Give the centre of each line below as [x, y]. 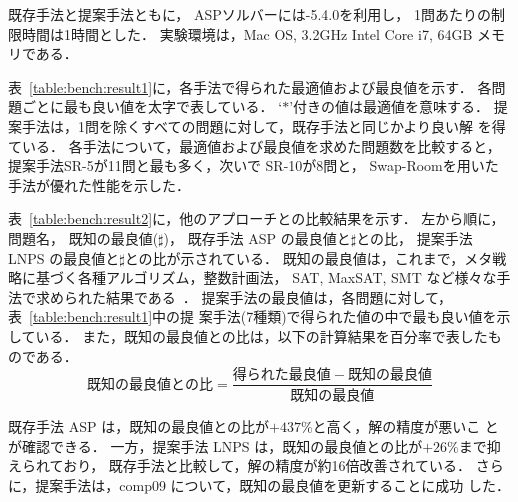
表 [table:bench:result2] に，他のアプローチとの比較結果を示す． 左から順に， [256, 218]
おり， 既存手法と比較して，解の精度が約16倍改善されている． [267, 465]
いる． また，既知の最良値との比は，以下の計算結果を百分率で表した [261, 335]
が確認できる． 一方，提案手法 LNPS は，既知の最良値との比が [215, 445]
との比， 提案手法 [414, 237]
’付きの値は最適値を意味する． [389, 106]
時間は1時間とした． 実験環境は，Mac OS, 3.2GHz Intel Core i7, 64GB [247, 33]
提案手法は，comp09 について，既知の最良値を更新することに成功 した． [272, 484]
